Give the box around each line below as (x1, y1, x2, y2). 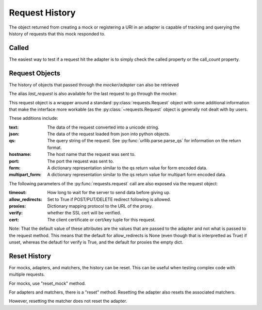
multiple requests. (9, 272, 45, 277)
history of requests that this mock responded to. (9, 31, 106, 36)
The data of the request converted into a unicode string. (47, 124, 160, 130)
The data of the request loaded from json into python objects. (47, 131, 170, 137)
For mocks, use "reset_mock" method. (9, 280, 86, 286)
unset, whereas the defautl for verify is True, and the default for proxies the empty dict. (9, 239, 183, 245)
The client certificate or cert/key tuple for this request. (47, 216, 156, 223)
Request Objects (9, 69, 61, 77)
